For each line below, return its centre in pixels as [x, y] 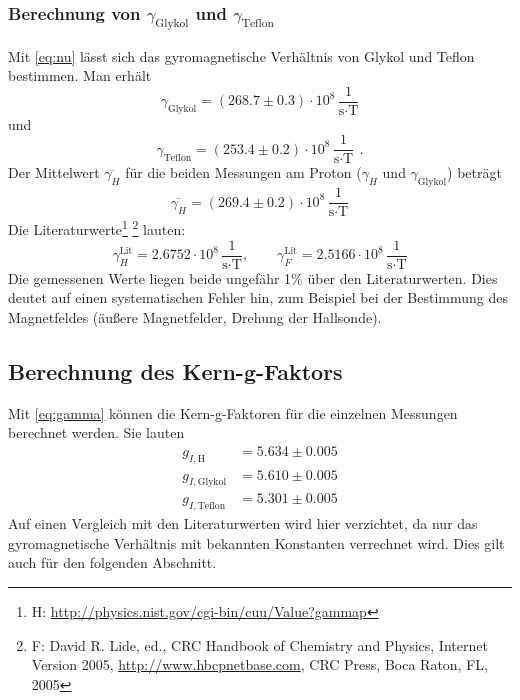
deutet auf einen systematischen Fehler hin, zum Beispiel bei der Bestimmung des [258, 297]
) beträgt [474, 172]
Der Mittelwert [54, 172]
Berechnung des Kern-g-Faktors [175, 370]
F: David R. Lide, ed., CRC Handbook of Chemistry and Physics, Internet [259, 644]
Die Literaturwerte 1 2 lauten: [97, 227]
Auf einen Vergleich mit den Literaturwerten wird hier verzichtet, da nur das [243, 523]
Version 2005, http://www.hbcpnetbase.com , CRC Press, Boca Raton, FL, [259, 664]
